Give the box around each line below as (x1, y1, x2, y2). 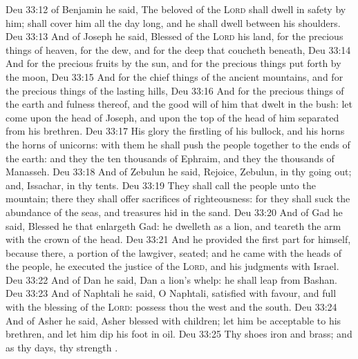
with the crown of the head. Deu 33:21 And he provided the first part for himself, (6, 232, 351, 246)
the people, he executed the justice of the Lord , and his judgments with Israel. (6, 259, 339, 273)
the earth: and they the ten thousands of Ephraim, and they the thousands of (6, 151, 335, 165)
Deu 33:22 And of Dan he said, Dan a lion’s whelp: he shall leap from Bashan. (6, 272, 337, 287)
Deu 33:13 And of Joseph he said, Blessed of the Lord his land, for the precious (6, 29, 343, 43)
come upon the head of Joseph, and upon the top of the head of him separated (6, 110, 339, 124)
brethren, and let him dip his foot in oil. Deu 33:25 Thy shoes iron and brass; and (6, 327, 352, 341)
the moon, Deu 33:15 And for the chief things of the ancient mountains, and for (6, 69, 343, 84)
